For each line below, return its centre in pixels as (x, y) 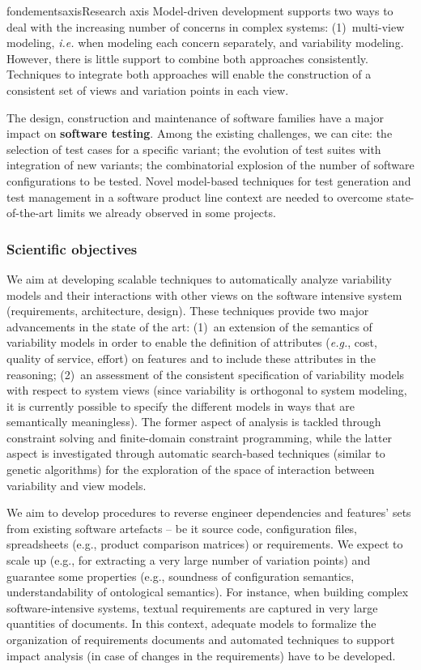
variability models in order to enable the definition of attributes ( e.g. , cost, (192, 342)
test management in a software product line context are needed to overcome (195, 196)
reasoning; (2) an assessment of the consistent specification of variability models (206, 374)
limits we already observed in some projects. (166, 213)
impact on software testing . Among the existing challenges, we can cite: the (200, 133)
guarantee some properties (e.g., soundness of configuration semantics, (181, 576)
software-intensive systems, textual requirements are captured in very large (192, 607)
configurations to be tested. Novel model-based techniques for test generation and (209, 180)
